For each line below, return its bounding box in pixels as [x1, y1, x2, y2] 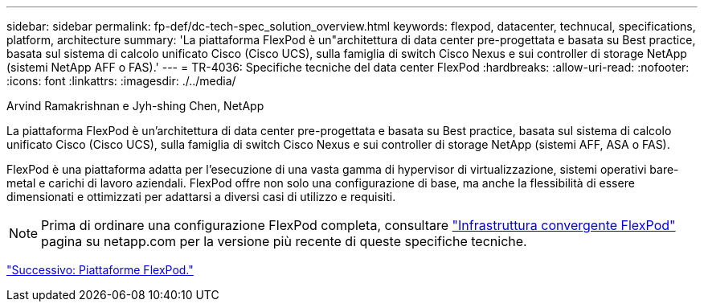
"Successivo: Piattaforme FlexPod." [6, 263, 194, 277]
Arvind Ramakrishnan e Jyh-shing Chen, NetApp [6, 99, 264, 113]
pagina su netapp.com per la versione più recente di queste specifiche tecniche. [41, 233, 527, 249]
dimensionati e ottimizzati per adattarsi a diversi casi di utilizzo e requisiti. [6, 190, 396, 203]
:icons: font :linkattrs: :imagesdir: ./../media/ [6, 74, 236, 88]
